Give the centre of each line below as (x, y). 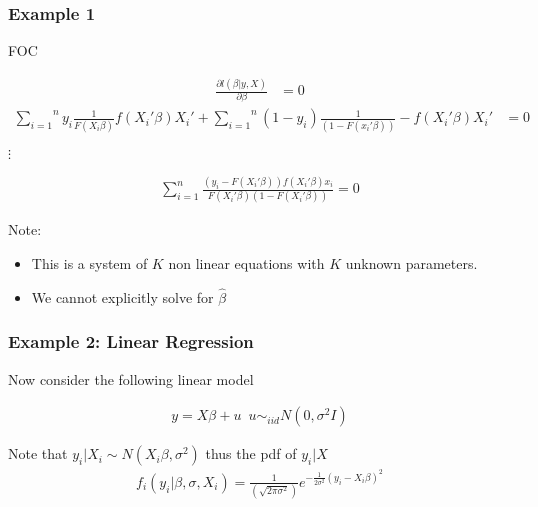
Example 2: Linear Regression (131, 341)
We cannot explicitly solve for (122, 296)
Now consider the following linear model (131, 378)
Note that (38, 453)
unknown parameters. (411, 263)
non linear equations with (246, 263)
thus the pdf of (251, 453)
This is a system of (89, 263)
